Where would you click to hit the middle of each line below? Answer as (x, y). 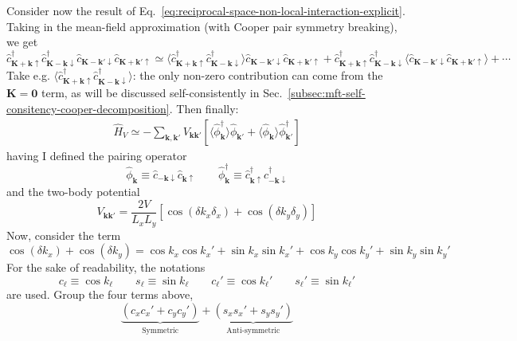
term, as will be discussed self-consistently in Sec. (162, 93)
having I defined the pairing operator (97, 155)
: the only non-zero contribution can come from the (258, 75)
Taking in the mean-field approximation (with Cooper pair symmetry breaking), (202, 26)
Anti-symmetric (253, 330)
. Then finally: (204, 109)
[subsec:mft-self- (327, 93)
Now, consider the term (64, 235)
